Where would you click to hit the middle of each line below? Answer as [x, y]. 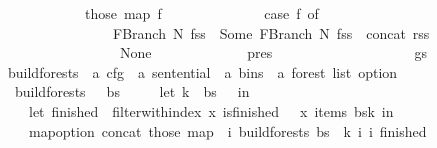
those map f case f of [201, 13]
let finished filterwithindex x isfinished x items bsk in [211, 110]
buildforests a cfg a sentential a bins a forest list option [202, 71]
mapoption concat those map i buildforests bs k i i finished [227, 130]
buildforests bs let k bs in [132, 91]
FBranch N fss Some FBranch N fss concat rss [271, 32]
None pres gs [273, 52]
